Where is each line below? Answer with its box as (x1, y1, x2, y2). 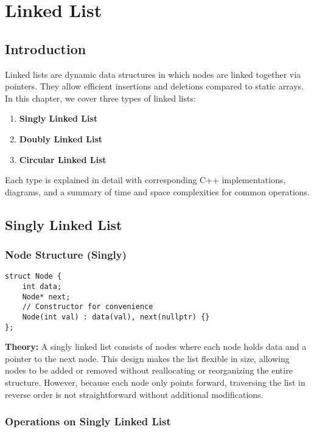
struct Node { (5, 272, 62, 281)
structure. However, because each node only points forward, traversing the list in (5, 376, 305, 389)
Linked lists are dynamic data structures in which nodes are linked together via (5, 68, 301, 80)
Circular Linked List (19, 153, 106, 165)
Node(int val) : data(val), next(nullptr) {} (22, 312, 210, 321)
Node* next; (22, 292, 71, 301)
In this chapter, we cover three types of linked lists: (5, 91, 196, 104)
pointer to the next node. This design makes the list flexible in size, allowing (5, 352, 290, 364)
